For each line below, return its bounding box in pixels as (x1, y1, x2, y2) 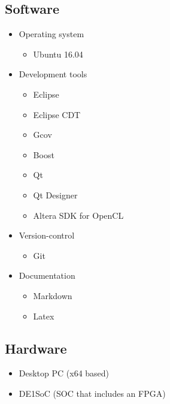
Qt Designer (33, 188, 78, 201)
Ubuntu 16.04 (33, 47, 83, 60)
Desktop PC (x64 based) (19, 367, 110, 379)
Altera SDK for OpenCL (33, 209, 124, 221)
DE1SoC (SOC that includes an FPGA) (19, 387, 166, 399)
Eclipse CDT (33, 108, 81, 120)
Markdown (33, 289, 72, 302)
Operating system (19, 28, 84, 40)
